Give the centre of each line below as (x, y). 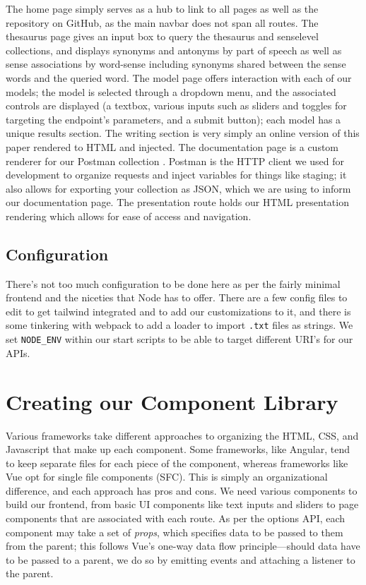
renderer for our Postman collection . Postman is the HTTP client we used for (175, 161)
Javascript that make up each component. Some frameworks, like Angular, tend (178, 449)
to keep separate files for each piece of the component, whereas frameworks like (177, 463)
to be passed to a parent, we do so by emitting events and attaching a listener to (181, 559)
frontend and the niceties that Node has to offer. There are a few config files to (177, 297)
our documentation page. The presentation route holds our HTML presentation (177, 202)
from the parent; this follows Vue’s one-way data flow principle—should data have (183, 546)
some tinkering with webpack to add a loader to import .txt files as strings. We (179, 325)
